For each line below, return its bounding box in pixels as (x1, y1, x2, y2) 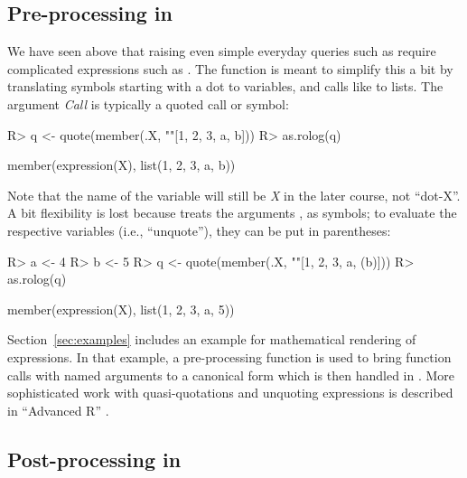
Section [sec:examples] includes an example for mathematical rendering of (7, 330, 416, 349)
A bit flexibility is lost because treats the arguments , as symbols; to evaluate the (7, 203, 457, 222)
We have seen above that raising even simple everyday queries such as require (7, 42, 436, 61)
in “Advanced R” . (7, 400, 109, 419)
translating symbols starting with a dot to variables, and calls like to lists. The (7, 77, 444, 96)
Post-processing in (7, 445, 182, 473)
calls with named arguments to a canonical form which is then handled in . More (7, 365, 455, 384)
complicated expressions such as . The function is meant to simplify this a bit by (7, 59, 453, 78)
